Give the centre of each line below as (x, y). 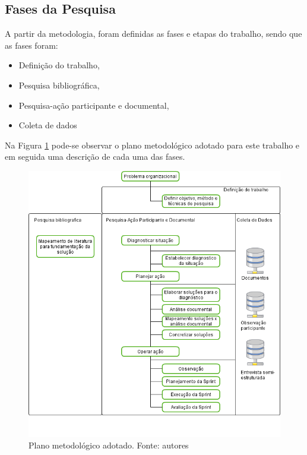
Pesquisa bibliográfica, (59, 85)
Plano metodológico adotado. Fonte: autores (109, 445)
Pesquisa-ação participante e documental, (94, 105)
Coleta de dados (48, 125)
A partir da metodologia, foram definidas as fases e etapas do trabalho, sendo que (153, 34)
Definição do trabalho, (59, 65)
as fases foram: (31, 45)
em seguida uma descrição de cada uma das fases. (95, 157)
